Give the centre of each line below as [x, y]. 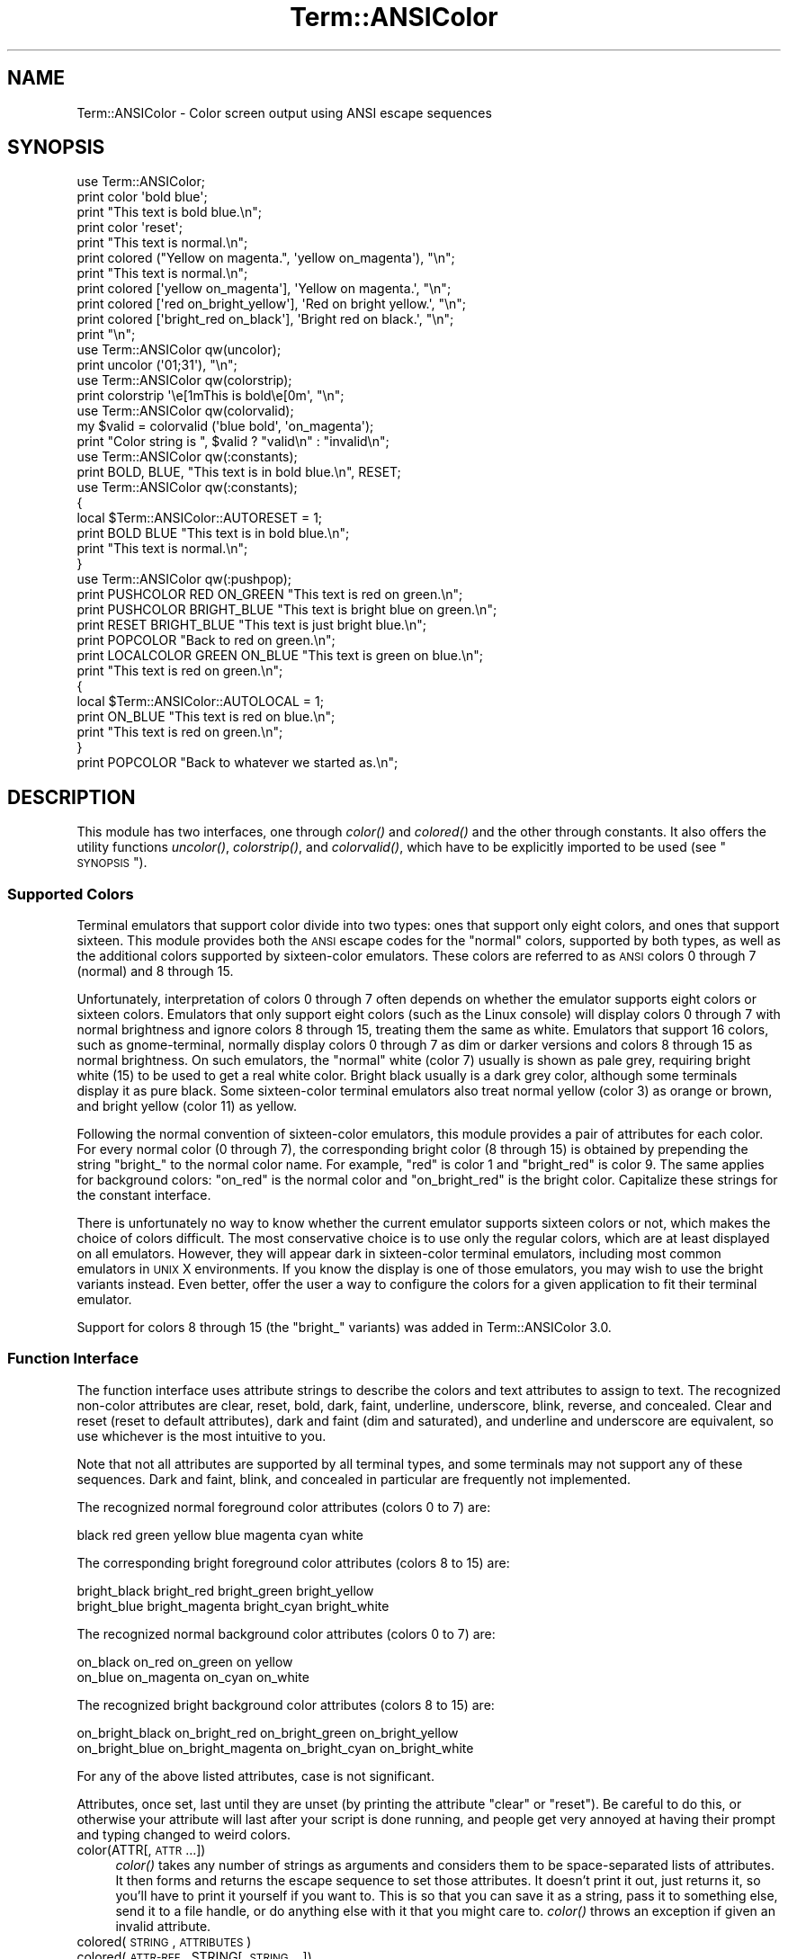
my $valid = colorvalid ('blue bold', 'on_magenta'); [225, 426]
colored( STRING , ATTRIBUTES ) [164, 1941]
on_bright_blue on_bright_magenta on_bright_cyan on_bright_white [275, 1748]
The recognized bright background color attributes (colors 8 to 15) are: [286, 1704]
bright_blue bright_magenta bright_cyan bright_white [233, 1606]
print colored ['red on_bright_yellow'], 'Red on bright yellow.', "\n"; [272, 304]
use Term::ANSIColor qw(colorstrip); [184, 380]
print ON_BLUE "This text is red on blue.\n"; [206, 717]
